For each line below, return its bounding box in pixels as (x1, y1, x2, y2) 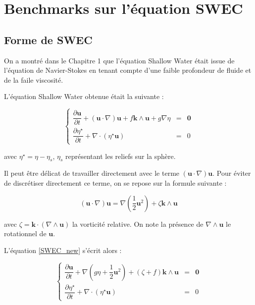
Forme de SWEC (4, 32, 93, 47)
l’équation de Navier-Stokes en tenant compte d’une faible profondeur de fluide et (4, 65, 252, 75)
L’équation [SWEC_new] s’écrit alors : (4, 245, 122, 255)
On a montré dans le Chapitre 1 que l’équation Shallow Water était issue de (4, 55, 235, 65)
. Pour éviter (212, 168, 251, 178)
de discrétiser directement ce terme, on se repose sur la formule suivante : (4, 178, 227, 188)
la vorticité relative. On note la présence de (72, 218, 204, 229)
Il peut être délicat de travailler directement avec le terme (4, 168, 180, 178)
